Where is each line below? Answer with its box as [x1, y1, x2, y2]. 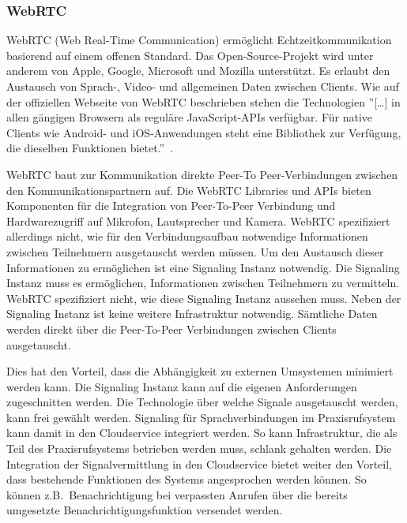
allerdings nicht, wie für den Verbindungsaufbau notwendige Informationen [6, 228, 368, 245]
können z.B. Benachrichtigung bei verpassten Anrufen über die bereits [6, 486, 348, 502]
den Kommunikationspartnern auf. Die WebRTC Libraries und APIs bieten [6, 181, 371, 198]
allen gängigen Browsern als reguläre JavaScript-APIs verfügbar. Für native [6, 109, 373, 125]
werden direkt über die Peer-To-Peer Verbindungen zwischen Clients [6, 320, 337, 337]
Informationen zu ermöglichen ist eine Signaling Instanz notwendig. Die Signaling [6, 259, 400, 275]
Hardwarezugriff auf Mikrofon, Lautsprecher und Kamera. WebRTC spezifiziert [6, 212, 390, 229]
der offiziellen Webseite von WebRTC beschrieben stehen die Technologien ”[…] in [6, 93, 401, 110]
